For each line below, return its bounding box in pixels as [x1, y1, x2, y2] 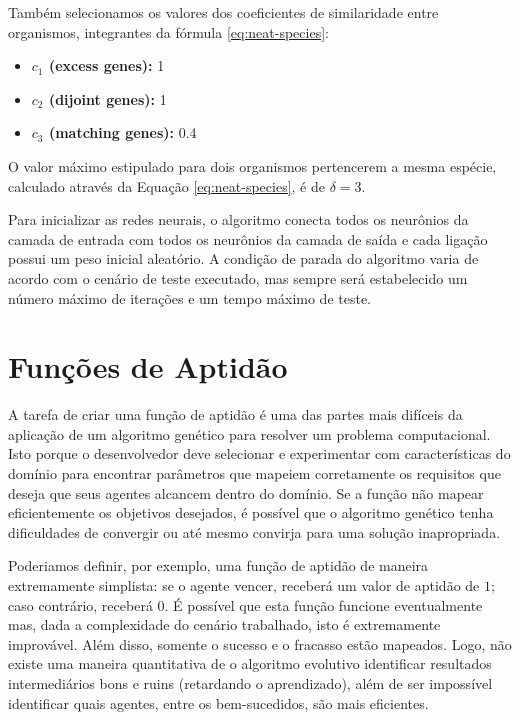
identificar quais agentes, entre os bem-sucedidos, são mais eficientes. [8, 692, 429, 713]
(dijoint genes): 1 [48, 88, 167, 109]
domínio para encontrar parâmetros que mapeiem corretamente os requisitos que [8, 463, 501, 484]
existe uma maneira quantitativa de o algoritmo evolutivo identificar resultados [8, 653, 492, 674]
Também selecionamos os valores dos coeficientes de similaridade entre [8, 2, 439, 22]
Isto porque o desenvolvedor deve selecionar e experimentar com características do [8, 443, 511, 464]
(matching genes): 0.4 [48, 122, 197, 143]
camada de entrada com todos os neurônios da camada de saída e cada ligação [8, 228, 488, 249]
